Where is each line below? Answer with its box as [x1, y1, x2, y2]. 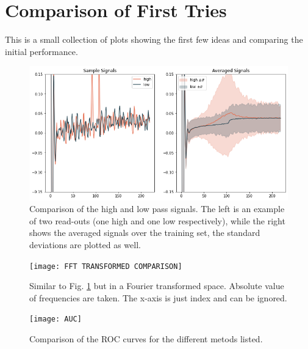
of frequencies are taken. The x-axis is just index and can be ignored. [29, 291, 287, 304]
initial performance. [5, 45, 78, 57]
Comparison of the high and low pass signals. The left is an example [29, 202, 285, 215]
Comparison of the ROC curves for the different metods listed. [29, 332, 263, 345]
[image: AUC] [29, 315, 82, 324]
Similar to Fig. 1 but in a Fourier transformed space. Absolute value [29, 279, 284, 292]
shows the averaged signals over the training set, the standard [29, 226, 260, 239]
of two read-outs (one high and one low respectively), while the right [29, 214, 285, 227]
